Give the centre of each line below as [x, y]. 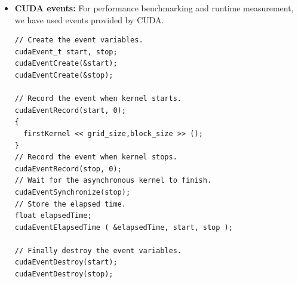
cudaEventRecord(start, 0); [70, 110]
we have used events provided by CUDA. [89, 19]
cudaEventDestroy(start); [66, 262]
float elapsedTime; [53, 216]
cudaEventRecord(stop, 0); [68, 169]
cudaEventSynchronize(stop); [73, 192]
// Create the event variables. [79, 40]
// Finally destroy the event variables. [98, 250]
